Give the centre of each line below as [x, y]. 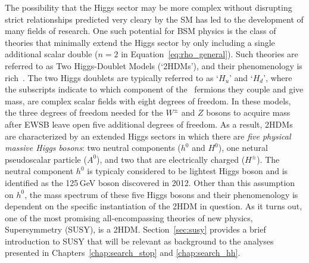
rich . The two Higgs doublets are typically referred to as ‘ [112, 77]
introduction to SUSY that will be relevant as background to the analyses [139, 241]
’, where [278, 77]
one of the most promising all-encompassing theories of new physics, [129, 217]
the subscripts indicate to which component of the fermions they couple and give [154, 89]
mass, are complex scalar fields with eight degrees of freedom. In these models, [148, 100]
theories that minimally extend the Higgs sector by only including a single [140, 42]
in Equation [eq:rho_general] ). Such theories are [210, 54]
